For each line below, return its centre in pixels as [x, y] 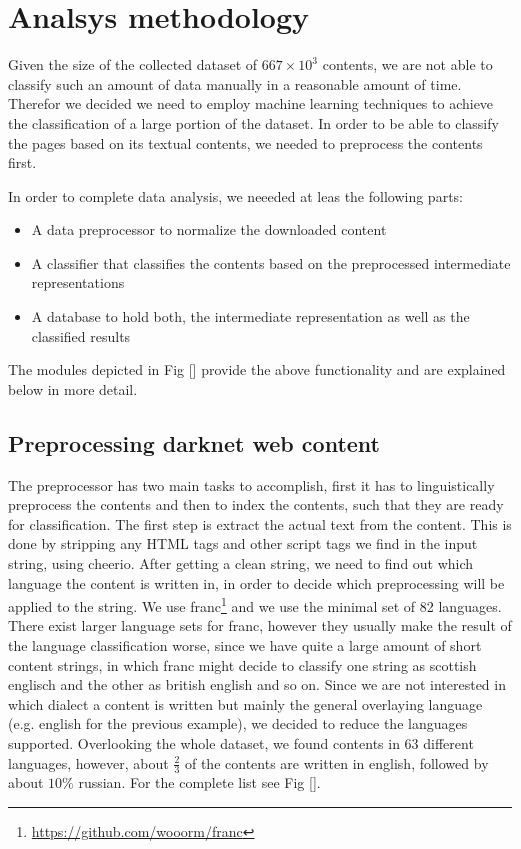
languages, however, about [88, 762]
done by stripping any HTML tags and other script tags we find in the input [243, 543]
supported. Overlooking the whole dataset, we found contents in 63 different [241, 743]
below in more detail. [73, 388]
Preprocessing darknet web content [194, 442]
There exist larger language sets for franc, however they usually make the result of [260, 625]
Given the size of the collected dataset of [133, 64]
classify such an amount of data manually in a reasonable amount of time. [235, 83]
